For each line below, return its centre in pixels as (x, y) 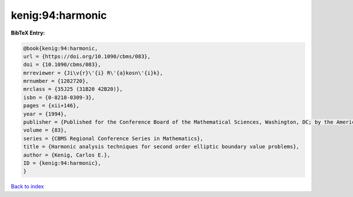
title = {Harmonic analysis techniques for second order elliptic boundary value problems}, (161, 147)
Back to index (27, 186)
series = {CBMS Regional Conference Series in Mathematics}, (113, 138)
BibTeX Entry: (28, 33)
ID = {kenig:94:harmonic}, (62, 163)
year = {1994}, (45, 114)
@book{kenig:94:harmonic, (61, 48)
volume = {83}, (45, 130)
